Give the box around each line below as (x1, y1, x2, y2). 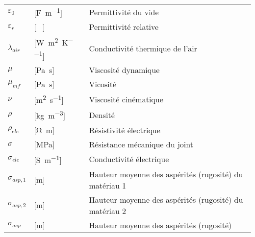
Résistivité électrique (89, 124, 160, 136)
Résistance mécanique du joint (89, 138, 193, 150)
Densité (89, 109, 115, 120)
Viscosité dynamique (89, 64, 160, 75)
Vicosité (89, 78, 117, 90)
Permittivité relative (89, 21, 159, 33)
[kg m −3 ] (34, 108, 66, 121)
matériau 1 (89, 179, 127, 191)
